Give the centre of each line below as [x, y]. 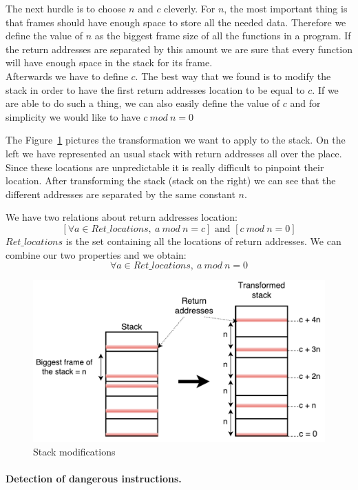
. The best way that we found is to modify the [233, 76]
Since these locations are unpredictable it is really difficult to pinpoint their [165, 167]
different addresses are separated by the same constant [120, 194]
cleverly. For [190, 8]
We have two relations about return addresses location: [122, 217]
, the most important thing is [286, 8]
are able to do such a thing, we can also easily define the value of [143, 103]
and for [305, 103]
